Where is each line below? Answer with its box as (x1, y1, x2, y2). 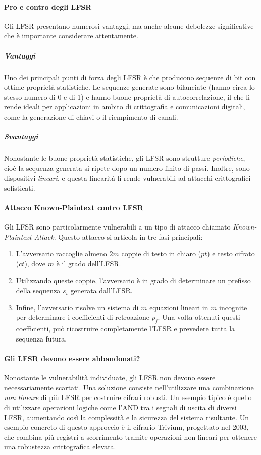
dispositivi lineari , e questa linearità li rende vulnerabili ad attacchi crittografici (4, 173, 251, 183)
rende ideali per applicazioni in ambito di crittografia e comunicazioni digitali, (4, 101, 245, 112)
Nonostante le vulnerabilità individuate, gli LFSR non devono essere (4, 372, 216, 383)
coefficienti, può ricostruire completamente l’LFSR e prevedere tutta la (16, 323, 235, 334)
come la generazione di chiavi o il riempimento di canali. (4, 111, 178, 122)
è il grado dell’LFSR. (56, 258, 121, 269)
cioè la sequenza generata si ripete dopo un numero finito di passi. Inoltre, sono (4, 162, 250, 173)
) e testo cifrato (207, 248, 255, 259)
